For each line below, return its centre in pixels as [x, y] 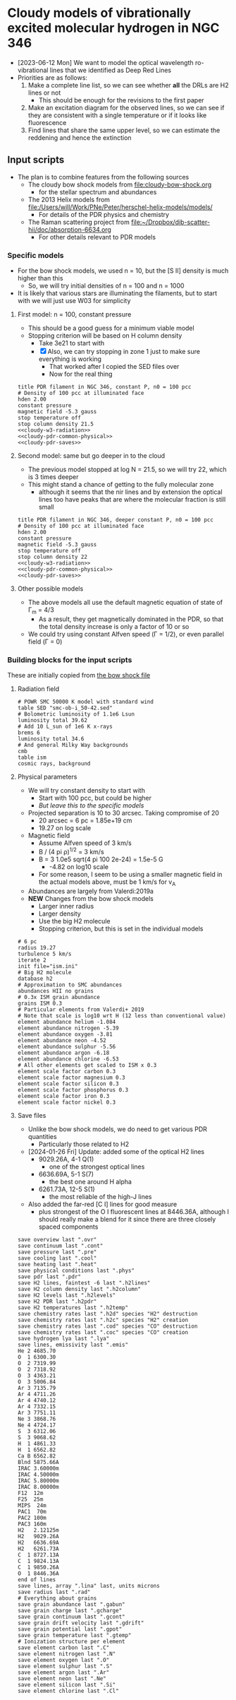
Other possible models [50, 589]
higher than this [40, 278]
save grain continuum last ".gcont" [71, 1617]
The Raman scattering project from [79, 222]
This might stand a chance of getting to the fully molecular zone [121, 485]
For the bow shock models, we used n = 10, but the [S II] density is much [123, 271]
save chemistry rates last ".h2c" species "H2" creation [103, 1320]
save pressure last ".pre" [57, 1252]
